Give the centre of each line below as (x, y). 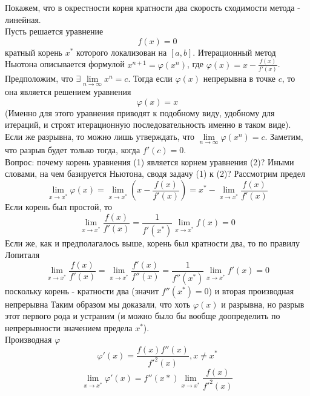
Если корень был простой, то (58, 207)
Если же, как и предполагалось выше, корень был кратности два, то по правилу (152, 243)
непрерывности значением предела (69, 327)
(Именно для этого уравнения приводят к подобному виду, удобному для (140, 112)
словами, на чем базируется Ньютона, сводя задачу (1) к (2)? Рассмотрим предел (155, 173)
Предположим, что (39, 78)
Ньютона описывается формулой (65, 64)
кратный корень (34, 52)
